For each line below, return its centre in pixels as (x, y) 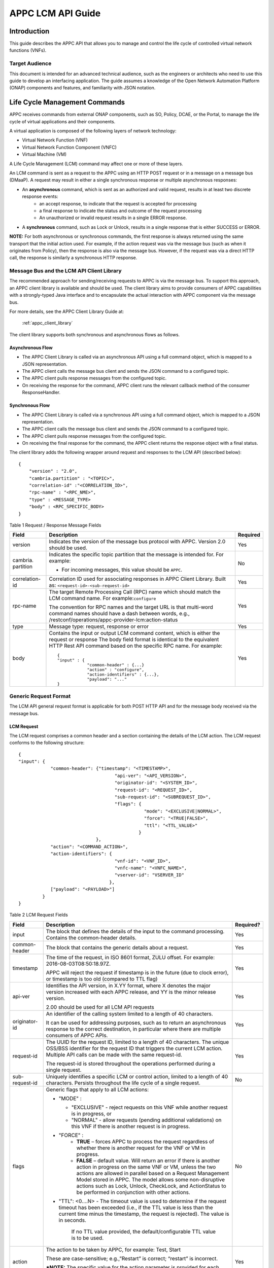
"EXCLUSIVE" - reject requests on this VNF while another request (149, 1107)
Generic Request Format (40, 696)
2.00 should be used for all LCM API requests (100, 1007)
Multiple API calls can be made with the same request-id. (114, 1054)
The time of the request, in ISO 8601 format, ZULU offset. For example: (130, 957)
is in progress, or (91, 1113)
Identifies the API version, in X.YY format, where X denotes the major (128, 985)
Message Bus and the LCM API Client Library (65, 271)
